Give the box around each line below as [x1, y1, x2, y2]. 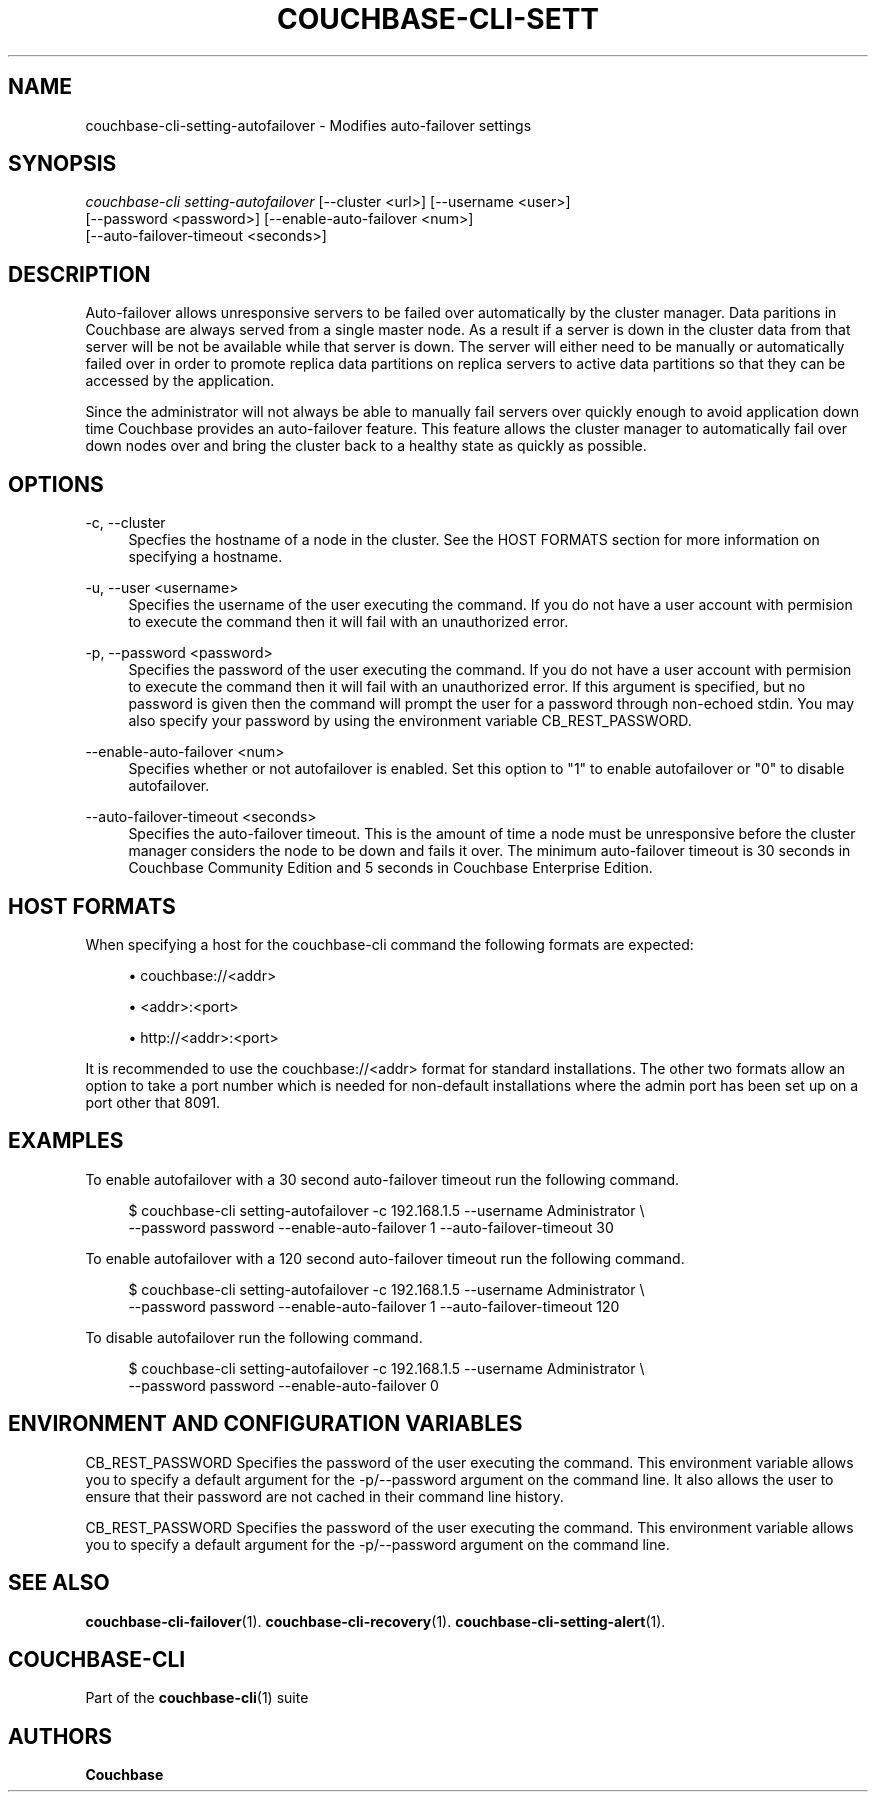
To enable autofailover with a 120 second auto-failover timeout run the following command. [85, 1249, 685, 1267]
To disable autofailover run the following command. [85, 1328, 423, 1346]
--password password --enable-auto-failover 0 [128, 1376, 439, 1394]
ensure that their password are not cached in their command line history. [85, 1487, 564, 1505]
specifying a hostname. [128, 548, 283, 566]
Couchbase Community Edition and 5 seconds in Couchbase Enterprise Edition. [128, 859, 653, 877]
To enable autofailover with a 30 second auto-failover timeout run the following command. [85, 1170, 680, 1188]
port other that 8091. [85, 1093, 221, 1111]
